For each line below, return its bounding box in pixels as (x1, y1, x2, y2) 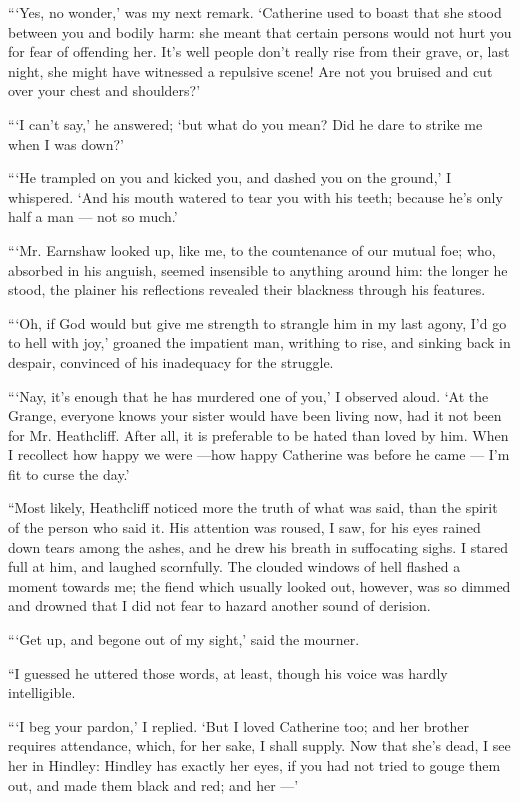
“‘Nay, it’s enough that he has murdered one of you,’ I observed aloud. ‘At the (8, 385, 489, 406)
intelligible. (8, 682, 76, 703)
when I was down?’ (8, 133, 124, 154)
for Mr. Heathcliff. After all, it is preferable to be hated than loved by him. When (8, 424, 509, 445)
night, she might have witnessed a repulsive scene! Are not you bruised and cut (8, 60, 493, 81)
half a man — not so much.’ (8, 206, 178, 227)
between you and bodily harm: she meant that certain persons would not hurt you (8, 21, 512, 42)
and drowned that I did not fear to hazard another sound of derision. (8, 595, 431, 616)
